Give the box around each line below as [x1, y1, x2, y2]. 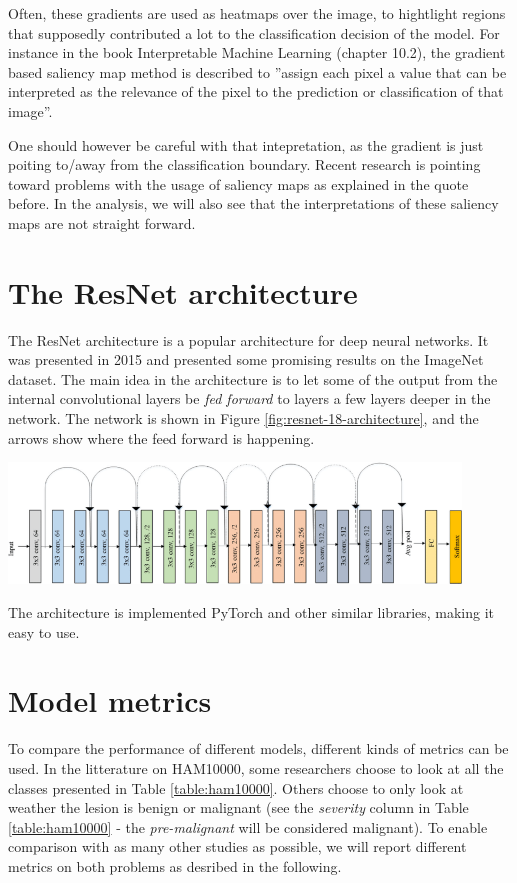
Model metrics [8, 680, 212, 721]
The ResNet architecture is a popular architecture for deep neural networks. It [8, 329, 489, 350]
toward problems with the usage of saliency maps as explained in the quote [8, 173, 469, 194]
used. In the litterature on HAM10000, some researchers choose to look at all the [8, 757, 504, 778]
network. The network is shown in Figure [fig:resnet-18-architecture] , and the [8, 408, 479, 429]
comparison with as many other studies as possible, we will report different [8, 836, 467, 857]
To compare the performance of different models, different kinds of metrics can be [8, 738, 509, 759]
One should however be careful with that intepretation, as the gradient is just [8, 134, 484, 155]
